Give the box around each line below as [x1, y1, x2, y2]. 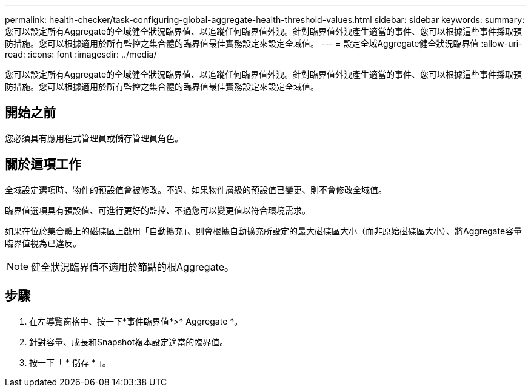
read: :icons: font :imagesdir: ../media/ [5, 49, 157, 59]
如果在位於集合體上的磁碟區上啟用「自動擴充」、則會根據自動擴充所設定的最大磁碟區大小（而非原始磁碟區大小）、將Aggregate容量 [5, 225, 523, 236]
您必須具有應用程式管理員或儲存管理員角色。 [5, 132, 183, 143]
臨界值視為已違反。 [5, 237, 81, 248]
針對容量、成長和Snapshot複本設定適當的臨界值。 [29, 336, 229, 347]
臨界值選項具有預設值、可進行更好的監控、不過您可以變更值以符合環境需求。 [5, 204, 310, 215]
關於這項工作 [5, 157, 81, 172]
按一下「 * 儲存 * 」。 [29, 357, 111, 368]
